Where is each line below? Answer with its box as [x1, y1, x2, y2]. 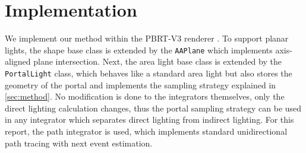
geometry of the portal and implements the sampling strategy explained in [5, 78, 276, 91]
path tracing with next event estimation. [5, 136, 153, 149]
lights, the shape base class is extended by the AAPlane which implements [5, 43, 273, 56]
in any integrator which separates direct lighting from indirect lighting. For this [5, 113, 294, 126]
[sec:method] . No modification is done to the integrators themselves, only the [5, 90, 285, 103]
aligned [5, 55, 31, 68]
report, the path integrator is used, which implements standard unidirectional [5, 125, 288, 137]
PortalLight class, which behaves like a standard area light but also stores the [5, 66, 292, 79]
